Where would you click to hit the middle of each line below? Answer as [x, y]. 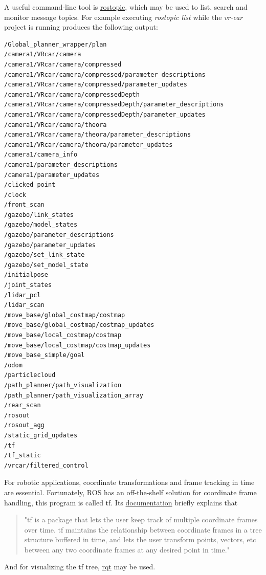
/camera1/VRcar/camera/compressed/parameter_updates [96, 85]
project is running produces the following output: [81, 27]
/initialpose [26, 275]
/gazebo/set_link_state [45, 255]
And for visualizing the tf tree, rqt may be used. [80, 567]
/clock [15, 195]
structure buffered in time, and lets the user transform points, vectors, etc [140, 539]
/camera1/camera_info [41, 155]
